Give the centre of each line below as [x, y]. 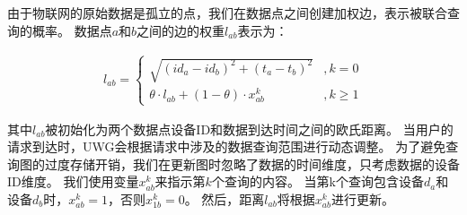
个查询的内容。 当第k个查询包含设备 [317, 181]
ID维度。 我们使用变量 [73, 181]
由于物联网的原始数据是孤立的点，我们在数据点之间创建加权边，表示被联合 [227, 13]
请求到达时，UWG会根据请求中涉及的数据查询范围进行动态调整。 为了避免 [227, 146]
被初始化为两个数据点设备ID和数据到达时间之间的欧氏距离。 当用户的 [249, 129]
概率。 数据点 [72, 30]
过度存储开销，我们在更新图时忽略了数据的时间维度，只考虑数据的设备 [252, 163]
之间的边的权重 [181, 30]
